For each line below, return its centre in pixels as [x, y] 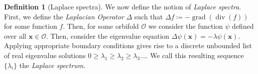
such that [149, 16]
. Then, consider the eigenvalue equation [108, 36]
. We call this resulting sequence [195, 55]
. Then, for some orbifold [101, 26]
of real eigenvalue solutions [45, 55]
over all [15, 36]
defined [243, 26]
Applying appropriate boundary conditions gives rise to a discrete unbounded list [128, 45]
